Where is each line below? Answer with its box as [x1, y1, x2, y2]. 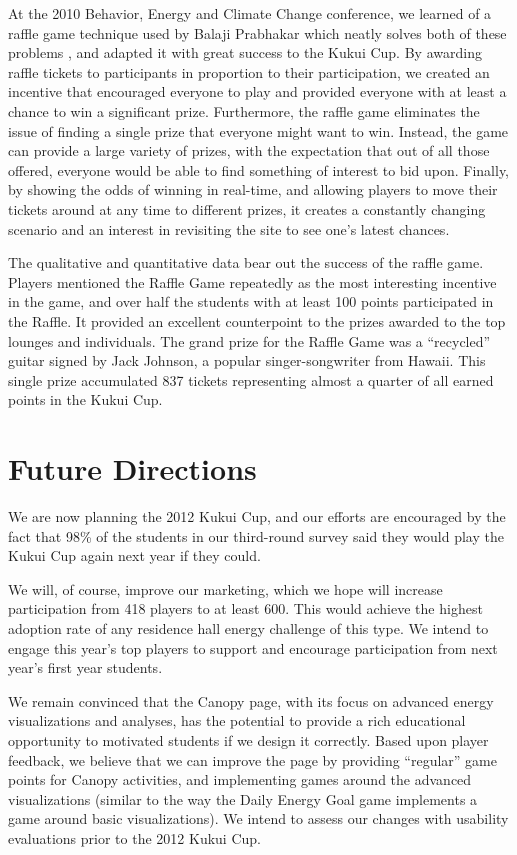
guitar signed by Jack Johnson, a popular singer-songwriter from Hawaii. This [8, 350, 486, 371]
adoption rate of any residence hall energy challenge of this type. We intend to [8, 617, 489, 638]
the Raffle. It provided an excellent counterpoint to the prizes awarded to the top [8, 310, 506, 331]
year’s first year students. [8, 657, 163, 678]
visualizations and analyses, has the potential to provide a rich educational [8, 710, 466, 731]
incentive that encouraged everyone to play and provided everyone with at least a [8, 81, 507, 102]
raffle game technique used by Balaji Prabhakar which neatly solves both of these [8, 22, 507, 43]
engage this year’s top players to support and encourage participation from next [8, 637, 498, 658]
